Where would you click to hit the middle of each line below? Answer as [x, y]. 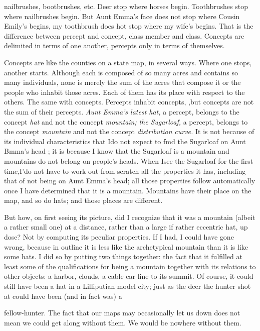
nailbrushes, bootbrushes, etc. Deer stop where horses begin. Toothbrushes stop [126, 6]
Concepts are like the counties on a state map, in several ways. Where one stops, [128, 62]
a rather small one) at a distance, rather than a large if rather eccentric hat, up [126, 227]
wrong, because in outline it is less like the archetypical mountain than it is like [126, 246]
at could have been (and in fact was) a [63, 296]
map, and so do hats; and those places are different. [83, 200]
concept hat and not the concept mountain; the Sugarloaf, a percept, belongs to [126, 121]
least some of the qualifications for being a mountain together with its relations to [130, 266]
